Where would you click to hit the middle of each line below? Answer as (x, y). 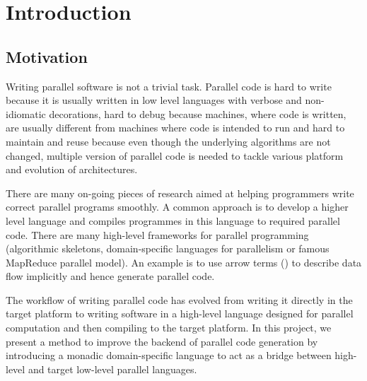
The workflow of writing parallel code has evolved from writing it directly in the (179, 299)
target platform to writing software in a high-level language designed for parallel (180, 313)
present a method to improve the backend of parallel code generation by (162, 341)
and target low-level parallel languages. (112, 369)
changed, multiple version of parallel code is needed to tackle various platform (175, 155)
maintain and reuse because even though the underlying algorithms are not (168, 141)
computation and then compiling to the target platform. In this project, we (169, 328)
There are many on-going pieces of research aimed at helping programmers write (180, 193)
